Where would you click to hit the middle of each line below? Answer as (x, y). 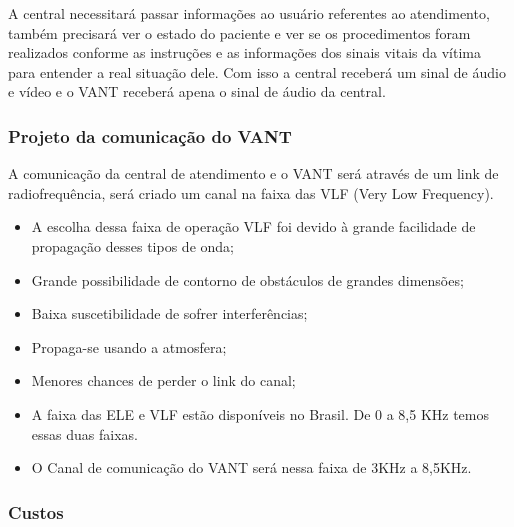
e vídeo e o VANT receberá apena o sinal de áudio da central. (197, 91)
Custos (36, 511)
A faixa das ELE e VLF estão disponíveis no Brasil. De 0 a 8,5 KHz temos (260, 413)
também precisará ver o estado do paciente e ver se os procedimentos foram (239, 32)
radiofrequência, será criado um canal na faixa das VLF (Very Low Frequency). (251, 192)
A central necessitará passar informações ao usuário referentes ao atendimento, (249, 13)
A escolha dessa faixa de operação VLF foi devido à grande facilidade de (253, 226)
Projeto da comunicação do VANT (150, 135)
